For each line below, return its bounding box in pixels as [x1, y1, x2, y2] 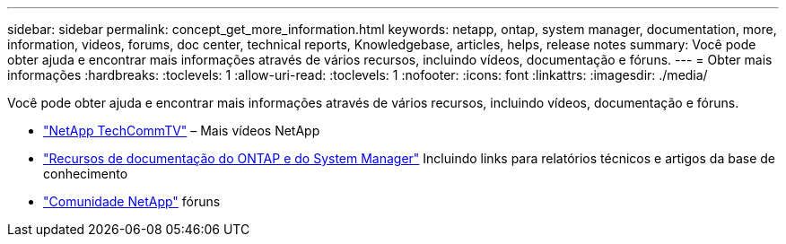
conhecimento [43, 166, 128, 181]
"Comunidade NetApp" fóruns [43, 194, 221, 209]
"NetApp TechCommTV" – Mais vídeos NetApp [43, 123, 320, 138]
